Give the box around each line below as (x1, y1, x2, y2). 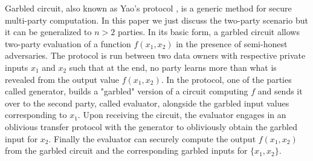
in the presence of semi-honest (176, 37, 288, 50)
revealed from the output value (5, 73, 120, 85)
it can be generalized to (5, 25, 92, 38)
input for (5, 132, 38, 145)
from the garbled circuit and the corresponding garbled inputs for (5, 144, 248, 157)
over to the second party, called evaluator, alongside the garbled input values (5, 96, 289, 109)
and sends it (257, 85, 303, 97)
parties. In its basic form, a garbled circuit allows (117, 25, 300, 38)
